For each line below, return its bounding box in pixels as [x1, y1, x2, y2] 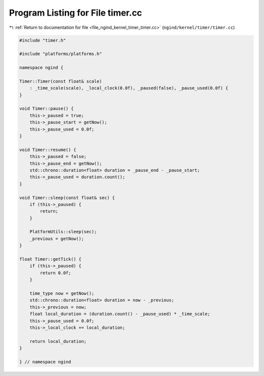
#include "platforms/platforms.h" [19, 51, 102, 57]
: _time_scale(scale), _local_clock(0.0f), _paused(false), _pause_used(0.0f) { [29, 86, 228, 91]
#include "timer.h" [19, 37, 66, 43]
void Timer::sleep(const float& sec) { [19, 195, 115, 200]
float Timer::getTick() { [19, 257, 82, 262]
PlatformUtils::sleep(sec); [29, 229, 97, 235]
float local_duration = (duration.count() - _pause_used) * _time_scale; [29, 311, 210, 317]
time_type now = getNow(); [29, 290, 95, 296]
